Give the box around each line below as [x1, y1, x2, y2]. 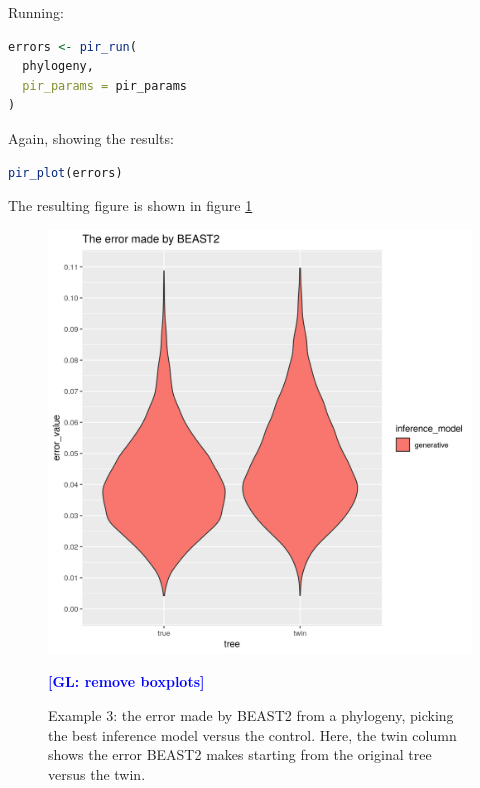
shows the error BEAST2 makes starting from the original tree [48, 744, 432, 765]
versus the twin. [48, 763, 146, 784]
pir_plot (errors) [8, 165, 123, 180]
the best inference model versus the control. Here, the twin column [48, 724, 457, 745]
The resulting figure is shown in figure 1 [8, 195, 253, 216]
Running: [8, 2, 64, 22]
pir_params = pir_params [22, 78, 187, 93]
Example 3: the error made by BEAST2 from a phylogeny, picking [48, 704, 454, 725]
